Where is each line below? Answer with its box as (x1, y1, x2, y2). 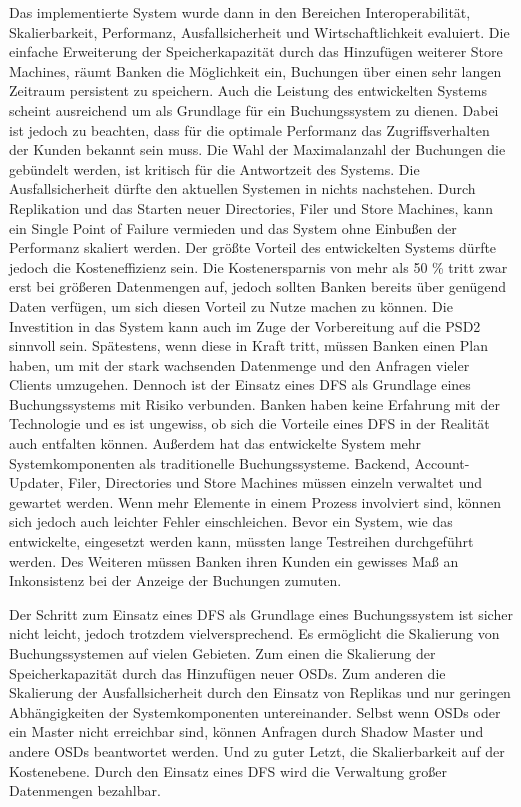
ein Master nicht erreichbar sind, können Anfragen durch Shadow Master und (9, 721, 484, 742)
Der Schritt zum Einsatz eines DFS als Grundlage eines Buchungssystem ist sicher (9, 603, 513, 624)
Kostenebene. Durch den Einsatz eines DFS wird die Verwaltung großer (9, 760, 447, 781)
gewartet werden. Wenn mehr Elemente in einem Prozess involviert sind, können (9, 491, 501, 512)
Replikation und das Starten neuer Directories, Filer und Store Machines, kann (9, 197, 494, 218)
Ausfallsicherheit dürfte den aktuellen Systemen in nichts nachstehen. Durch (9, 178, 476, 199)
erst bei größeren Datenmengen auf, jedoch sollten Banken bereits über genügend (9, 276, 507, 297)
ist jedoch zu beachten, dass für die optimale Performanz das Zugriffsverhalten (9, 119, 490, 140)
